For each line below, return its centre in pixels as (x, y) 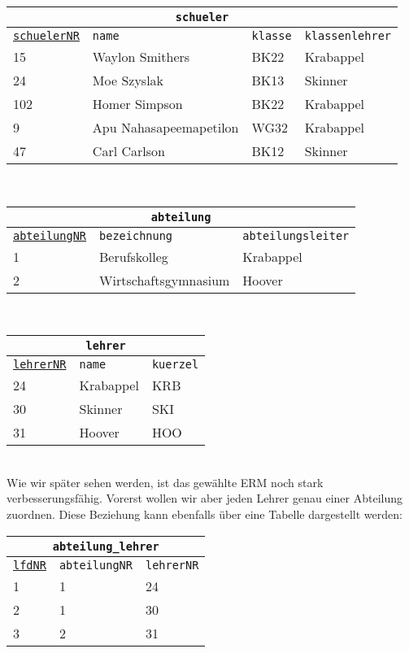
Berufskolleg (134, 256)
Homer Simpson (137, 104)
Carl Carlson (128, 151)
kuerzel (175, 365)
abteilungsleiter (296, 235)
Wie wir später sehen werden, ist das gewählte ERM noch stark (165, 482)
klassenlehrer (348, 36)
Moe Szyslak (128, 80)
